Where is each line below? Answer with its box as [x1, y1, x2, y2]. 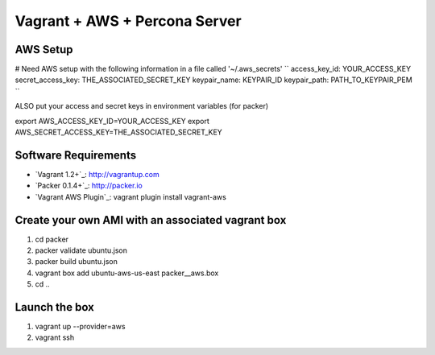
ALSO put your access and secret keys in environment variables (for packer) [14, 101, 269, 111]
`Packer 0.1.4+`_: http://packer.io [35, 181, 143, 191]
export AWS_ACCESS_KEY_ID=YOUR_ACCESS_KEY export [14, 116, 209, 126]
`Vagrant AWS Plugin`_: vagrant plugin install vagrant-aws [35, 192, 227, 201]
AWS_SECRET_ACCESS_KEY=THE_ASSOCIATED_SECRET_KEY [14, 127, 223, 137]
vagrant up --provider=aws [35, 322, 126, 332]
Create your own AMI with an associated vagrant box [14, 213, 287, 227]
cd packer [35, 234, 68, 244]
